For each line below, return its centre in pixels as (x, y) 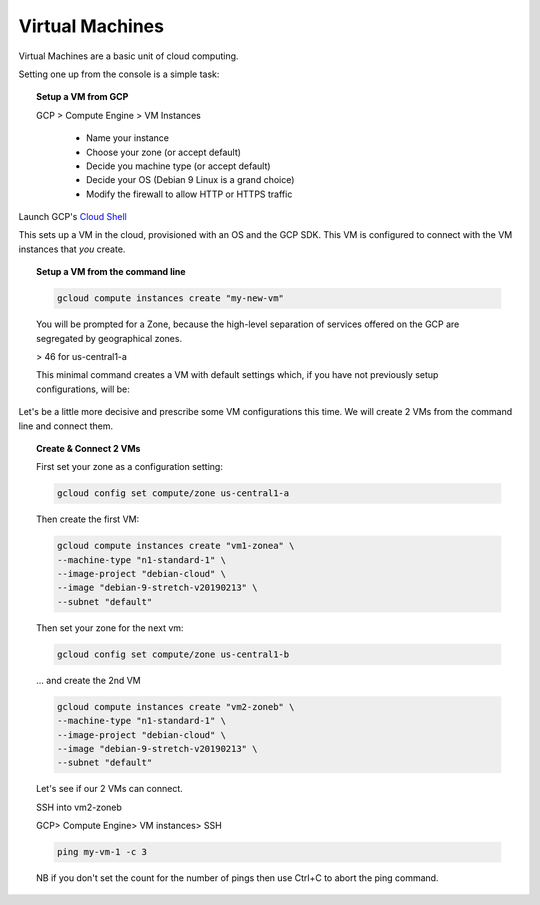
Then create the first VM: (88, 519)
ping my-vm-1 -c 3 (101, 852)
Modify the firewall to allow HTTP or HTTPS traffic (189, 194)
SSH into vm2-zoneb (79, 807)
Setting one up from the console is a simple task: (119, 74)
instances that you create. (72, 249)
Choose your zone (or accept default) (164, 152)
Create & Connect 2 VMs (88, 448)
